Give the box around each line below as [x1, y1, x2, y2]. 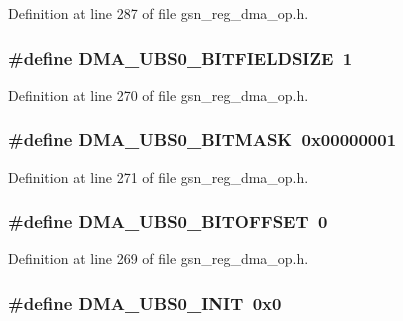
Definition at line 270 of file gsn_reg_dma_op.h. [8, 84, 309, 105]
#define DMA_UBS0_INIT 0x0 [8, 290, 282, 315]
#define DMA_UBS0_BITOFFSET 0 [8, 209, 328, 234]
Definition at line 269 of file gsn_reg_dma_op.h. [8, 248, 309, 269]
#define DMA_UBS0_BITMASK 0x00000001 [8, 127, 397, 152]
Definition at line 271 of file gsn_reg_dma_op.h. [8, 166, 309, 187]
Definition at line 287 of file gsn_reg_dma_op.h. [8, 3, 309, 23]
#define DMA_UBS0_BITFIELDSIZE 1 [8, 45, 353, 70]
